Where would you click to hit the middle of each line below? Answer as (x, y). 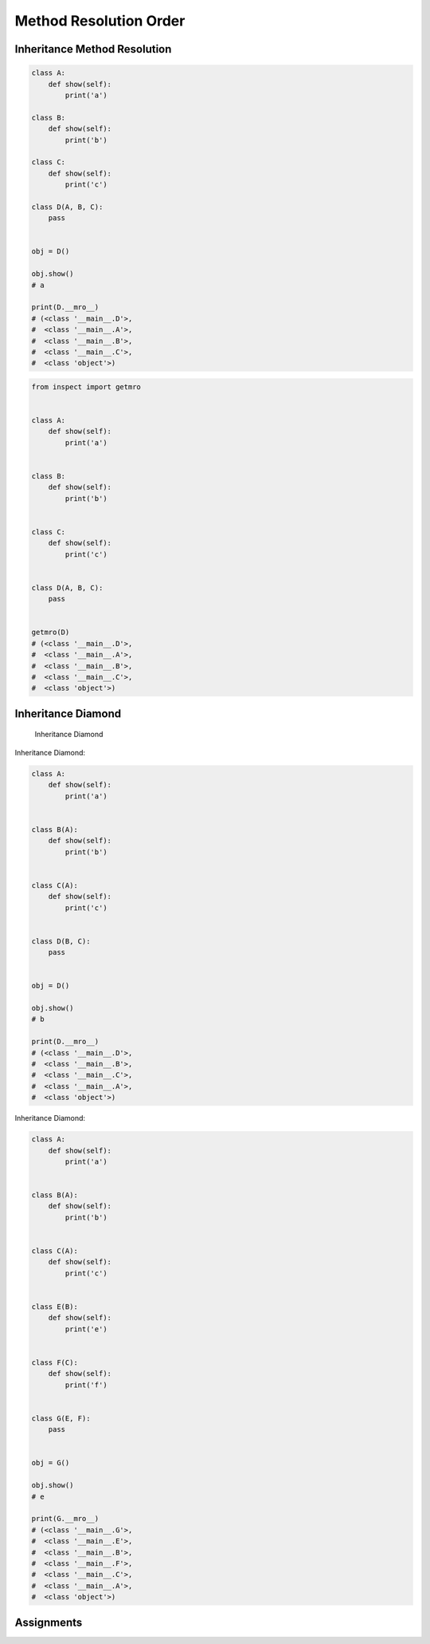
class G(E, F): (61, 1418)
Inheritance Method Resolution (93, 49)
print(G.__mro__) (65, 1519)
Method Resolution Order (100, 21)
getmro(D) (51, 633)
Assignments (49, 1622)
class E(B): (55, 1307)
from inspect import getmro (86, 386)
